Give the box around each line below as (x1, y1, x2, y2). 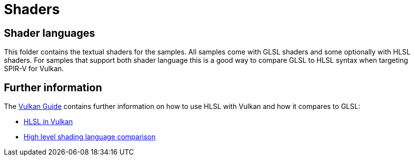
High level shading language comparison (24, 133, 156, 141)
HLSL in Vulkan (24, 117, 73, 126)
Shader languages (4, 27, 95, 39)
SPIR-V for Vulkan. (4, 64, 64, 73)
